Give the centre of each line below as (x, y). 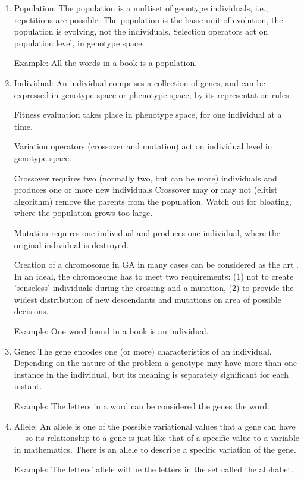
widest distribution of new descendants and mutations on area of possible (148, 299)
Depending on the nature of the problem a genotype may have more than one (155, 363)
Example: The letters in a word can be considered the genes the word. (142, 406)
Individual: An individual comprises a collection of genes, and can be (140, 82)
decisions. (31, 311)
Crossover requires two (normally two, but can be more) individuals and (145, 178)
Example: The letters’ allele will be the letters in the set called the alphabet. (153, 469)
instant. (28, 386)
